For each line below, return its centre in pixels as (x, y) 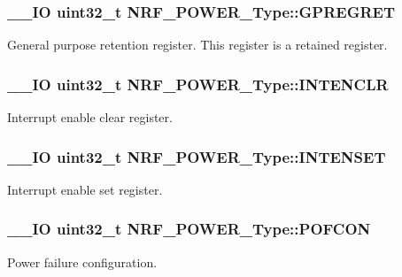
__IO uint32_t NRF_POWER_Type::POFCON (189, 229)
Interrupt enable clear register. (90, 117)
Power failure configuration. (82, 262)
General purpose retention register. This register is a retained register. (197, 45)
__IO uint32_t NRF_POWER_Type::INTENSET (197, 156)
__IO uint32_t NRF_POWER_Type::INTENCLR (198, 84)
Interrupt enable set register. (85, 189)
